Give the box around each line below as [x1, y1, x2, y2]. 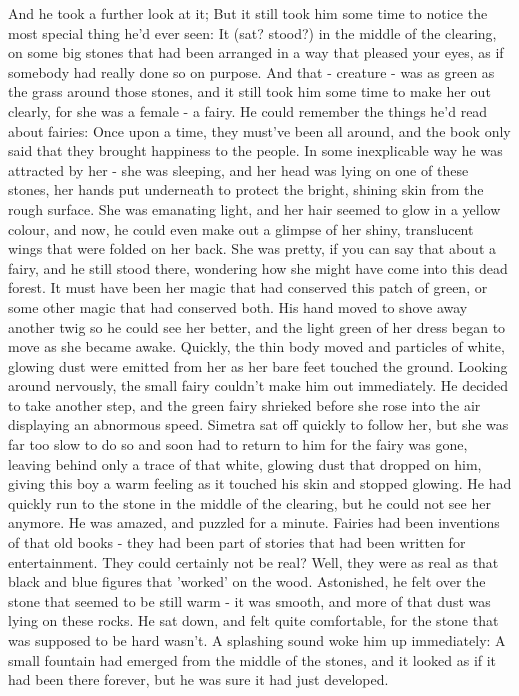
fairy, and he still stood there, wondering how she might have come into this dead [8, 257, 508, 278]
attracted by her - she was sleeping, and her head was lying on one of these [8, 159, 469, 180]
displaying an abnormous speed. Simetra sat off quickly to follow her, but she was [8, 414, 509, 435]
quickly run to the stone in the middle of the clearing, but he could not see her [8, 492, 491, 513]
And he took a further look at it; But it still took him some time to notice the [8, 3, 488, 23]
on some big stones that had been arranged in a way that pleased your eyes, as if [8, 42, 504, 63]
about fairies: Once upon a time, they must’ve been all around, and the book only [8, 120, 511, 141]
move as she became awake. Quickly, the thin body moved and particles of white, [8, 336, 505, 357]
